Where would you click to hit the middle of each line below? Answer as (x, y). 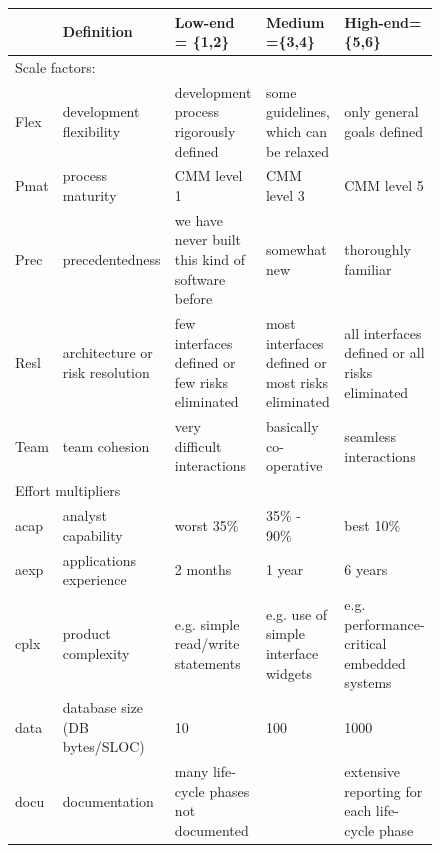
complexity (96, 653)
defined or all (384, 352)
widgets (288, 672)
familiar (368, 268)
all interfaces (383, 332)
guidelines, (297, 111)
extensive (372, 771)
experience (94, 579)
